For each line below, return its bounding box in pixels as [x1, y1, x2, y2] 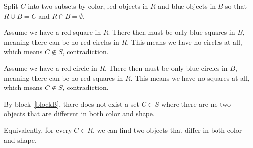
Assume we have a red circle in [4, 62, 97, 73]
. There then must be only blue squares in [108, 27, 235, 37]
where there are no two [161, 98, 231, 109]
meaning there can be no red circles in [4, 36, 119, 47]
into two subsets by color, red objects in [28, 1, 148, 11]
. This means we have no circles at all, [127, 36, 242, 47]
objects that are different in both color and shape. [4, 108, 155, 118]
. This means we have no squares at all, [130, 72, 250, 83]
